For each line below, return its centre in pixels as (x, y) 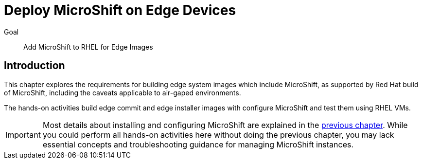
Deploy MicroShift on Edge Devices (120, 10)
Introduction (35, 66)
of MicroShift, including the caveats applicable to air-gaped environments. (123, 92)
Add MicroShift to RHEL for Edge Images (88, 47)
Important (23, 135)
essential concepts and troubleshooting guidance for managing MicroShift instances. (198, 144)
